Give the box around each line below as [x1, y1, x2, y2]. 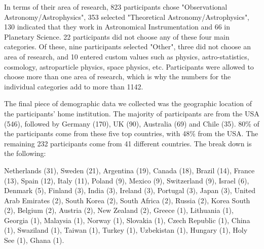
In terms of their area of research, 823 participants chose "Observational [4, 2, 228, 12]
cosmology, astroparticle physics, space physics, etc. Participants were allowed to [4, 61, 254, 72]
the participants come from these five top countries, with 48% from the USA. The [4, 128, 258, 139]
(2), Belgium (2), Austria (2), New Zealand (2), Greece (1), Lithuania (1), [4, 205, 234, 215]
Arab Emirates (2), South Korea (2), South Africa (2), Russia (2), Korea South [4, 195, 250, 205]
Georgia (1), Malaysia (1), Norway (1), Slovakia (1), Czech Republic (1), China [4, 214, 250, 225]
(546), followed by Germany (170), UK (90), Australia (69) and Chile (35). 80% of [4, 118, 259, 129]
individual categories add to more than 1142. [4, 81, 143, 91]
